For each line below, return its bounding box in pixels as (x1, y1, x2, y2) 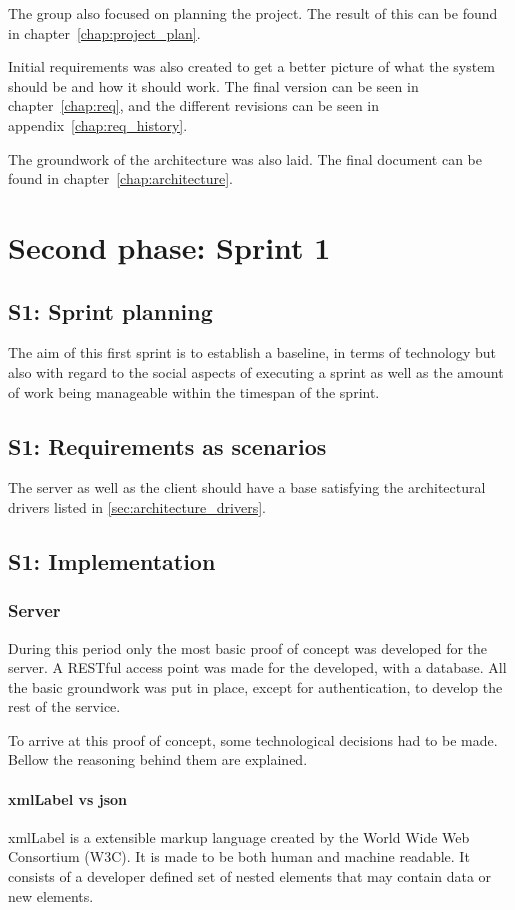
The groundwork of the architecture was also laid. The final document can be (8, 148, 482, 169)
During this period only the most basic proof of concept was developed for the (8, 637, 488, 658)
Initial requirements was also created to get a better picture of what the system (8, 56, 496, 77)
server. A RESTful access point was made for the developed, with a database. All (8, 657, 507, 678)
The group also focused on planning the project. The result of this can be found (8, 3, 498, 23)
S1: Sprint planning (8, 295, 213, 326)
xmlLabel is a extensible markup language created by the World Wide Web (8, 826, 470, 847)
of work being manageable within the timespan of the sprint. (8, 381, 380, 402)
